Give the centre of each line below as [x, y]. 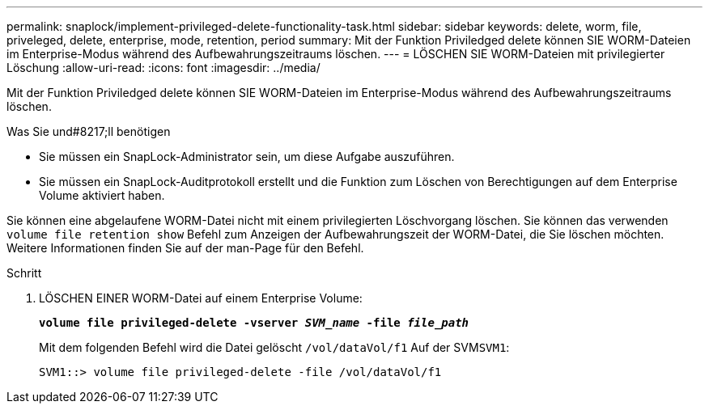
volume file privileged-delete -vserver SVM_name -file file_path [254, 323]
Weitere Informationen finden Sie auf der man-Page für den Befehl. [185, 248]
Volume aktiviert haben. [102, 195]
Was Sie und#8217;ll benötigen [89, 131]
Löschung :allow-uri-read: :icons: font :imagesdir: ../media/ [163, 68]
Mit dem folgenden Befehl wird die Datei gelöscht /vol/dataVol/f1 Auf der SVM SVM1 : [274, 347]
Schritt [24, 273]
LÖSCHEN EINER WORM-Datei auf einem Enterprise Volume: [201, 298]
